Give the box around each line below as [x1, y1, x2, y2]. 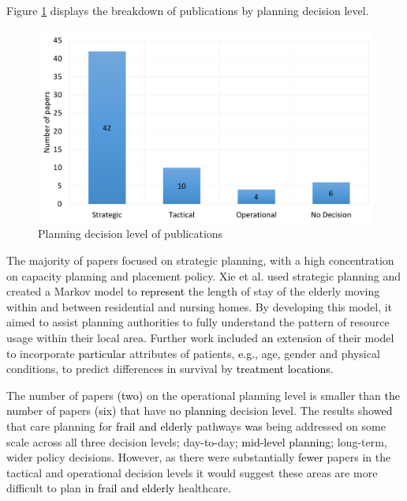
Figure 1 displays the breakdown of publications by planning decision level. [6, 2, 369, 18]
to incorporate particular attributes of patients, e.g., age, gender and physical [6, 345, 380, 361]
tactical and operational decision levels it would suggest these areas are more [6, 464, 378, 480]
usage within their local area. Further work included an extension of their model [6, 330, 394, 346]
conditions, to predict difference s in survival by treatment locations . [6, 360, 334, 377]
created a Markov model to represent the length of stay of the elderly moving [6, 283, 380, 299]
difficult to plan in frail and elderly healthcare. [6, 480, 231, 496]
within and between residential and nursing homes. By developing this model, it [6, 298, 393, 315]
